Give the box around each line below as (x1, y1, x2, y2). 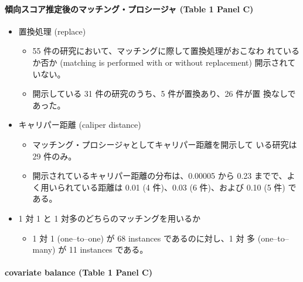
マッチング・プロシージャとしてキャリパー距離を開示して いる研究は (32, 138, 297, 150)
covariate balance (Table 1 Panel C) (5, 266, 152, 278)
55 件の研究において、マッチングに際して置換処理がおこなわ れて (32, 45, 283, 57)
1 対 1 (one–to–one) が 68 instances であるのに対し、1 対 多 (32, 232, 256, 244)
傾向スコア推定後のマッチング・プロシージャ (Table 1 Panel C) (5, 2, 254, 15)
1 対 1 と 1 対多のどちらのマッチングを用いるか (18, 212, 201, 224)
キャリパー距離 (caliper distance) (18, 118, 141, 131)
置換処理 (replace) (18, 25, 86, 37)
